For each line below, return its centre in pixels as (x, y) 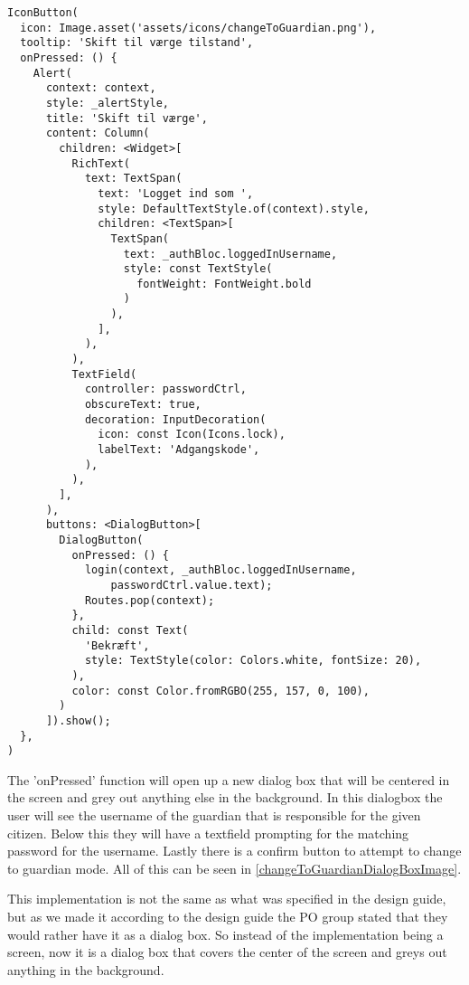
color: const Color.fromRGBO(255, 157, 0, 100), (220, 691)
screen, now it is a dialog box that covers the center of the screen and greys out (227, 952)
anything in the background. (86, 969)
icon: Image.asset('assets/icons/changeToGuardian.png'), (198, 28)
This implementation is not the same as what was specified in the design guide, (227, 899)
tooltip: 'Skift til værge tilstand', (137, 43)
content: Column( (98, 133)
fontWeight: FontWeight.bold (224, 284)
